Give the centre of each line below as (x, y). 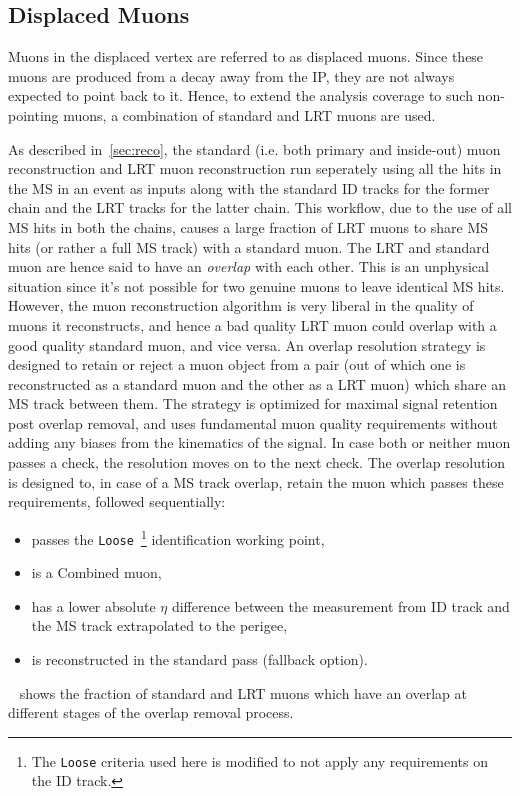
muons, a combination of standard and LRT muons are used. (249, 114)
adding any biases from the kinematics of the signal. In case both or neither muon (259, 442)
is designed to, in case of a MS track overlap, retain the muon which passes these (256, 481)
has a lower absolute (93, 605)
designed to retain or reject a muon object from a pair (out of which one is (237, 364)
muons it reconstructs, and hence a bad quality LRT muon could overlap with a (252, 324)
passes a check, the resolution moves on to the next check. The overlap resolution (257, 462)
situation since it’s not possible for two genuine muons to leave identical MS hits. (256, 285)
